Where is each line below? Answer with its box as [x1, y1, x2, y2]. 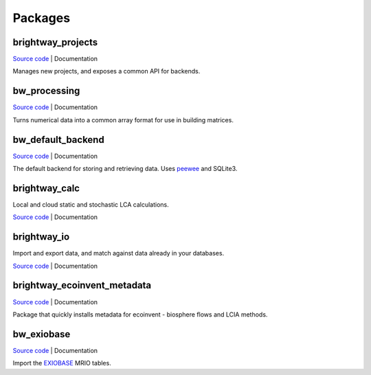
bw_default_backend [12, 134, 104, 146]
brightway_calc [12, 182, 80, 194]
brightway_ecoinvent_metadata [12, 280, 152, 291]
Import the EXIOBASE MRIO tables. [12, 359, 111, 367]
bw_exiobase [12, 328, 71, 340]
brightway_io [12, 231, 70, 243]
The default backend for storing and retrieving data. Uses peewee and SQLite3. [12, 165, 238, 173]
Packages [12, 10, 71, 25]
